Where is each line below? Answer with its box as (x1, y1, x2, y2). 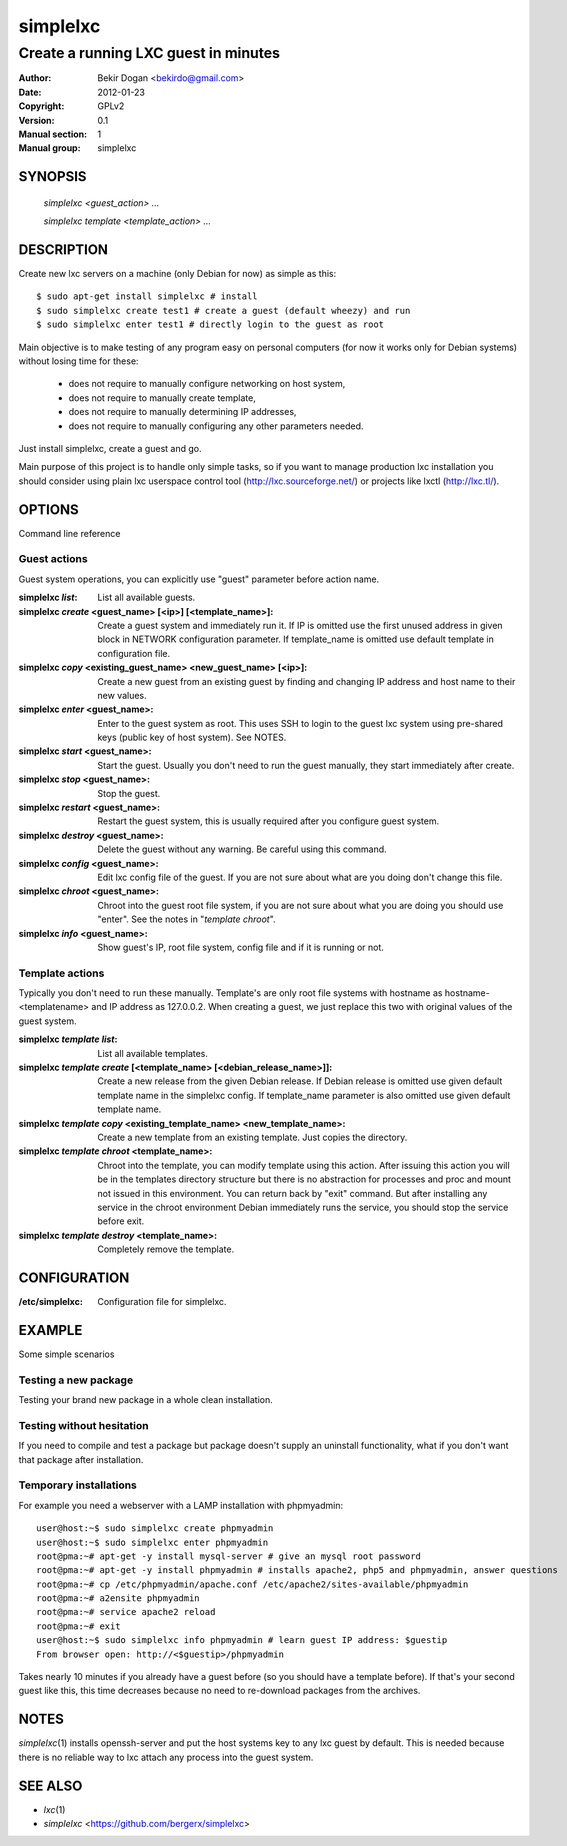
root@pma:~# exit (36, 1620, 121, 1632)
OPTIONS (18, 501, 79, 518)
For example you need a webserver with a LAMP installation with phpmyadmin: (18, 1499, 344, 1511)
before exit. (97, 1215, 145, 1227)
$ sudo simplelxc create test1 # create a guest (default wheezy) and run (36, 305, 411, 316)
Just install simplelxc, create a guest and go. (18, 442, 202, 454)
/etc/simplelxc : (18, 1296, 84, 1308)
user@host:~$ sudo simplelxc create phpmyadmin (36, 1523, 274, 1534)
